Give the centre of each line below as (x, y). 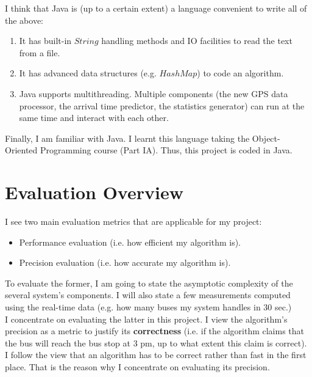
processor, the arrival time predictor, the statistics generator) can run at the (162, 105)
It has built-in (45, 41)
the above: (24, 20)
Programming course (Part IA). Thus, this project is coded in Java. (166, 150)
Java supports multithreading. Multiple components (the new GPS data (154, 93)
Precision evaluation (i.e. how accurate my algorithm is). (125, 262)
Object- (266, 138)
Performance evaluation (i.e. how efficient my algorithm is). (130, 242)
